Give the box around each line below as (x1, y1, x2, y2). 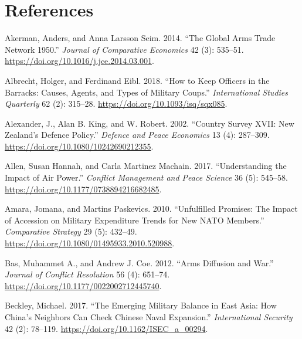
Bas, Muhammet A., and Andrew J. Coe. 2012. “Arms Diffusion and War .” (5, 256, 274, 269)
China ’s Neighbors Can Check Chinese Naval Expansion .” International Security (5, 311, 293, 323)
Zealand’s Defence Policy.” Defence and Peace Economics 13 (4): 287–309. (5, 128, 270, 141)
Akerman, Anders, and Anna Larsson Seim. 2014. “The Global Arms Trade (5, 32, 276, 44)
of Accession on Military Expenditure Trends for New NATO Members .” (5, 213, 264, 226)
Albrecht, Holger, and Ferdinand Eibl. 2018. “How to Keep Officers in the (5, 74, 270, 86)
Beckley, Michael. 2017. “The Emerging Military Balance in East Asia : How (5, 299, 277, 311)
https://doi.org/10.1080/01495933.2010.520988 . (5, 237, 175, 249)
